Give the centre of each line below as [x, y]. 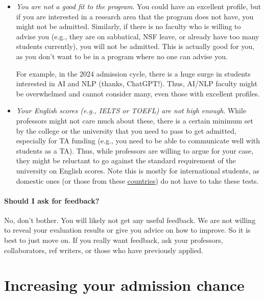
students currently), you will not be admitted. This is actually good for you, [135, 46]
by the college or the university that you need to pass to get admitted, [126, 130]
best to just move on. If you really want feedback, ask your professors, [114, 240]
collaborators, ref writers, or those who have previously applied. [104, 250]
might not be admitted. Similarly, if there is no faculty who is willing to [128, 26]
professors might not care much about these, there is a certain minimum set [135, 120]
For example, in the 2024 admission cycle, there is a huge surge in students [133, 73]
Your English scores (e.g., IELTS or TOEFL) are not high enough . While [131, 110]
